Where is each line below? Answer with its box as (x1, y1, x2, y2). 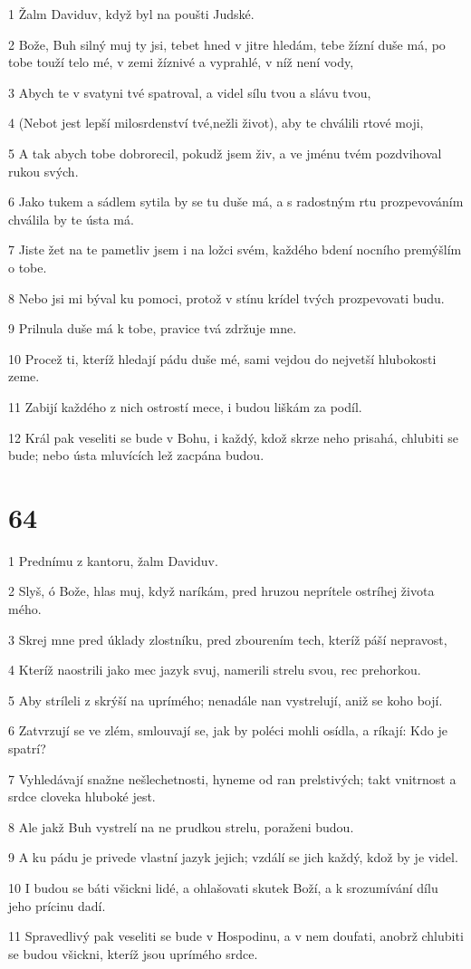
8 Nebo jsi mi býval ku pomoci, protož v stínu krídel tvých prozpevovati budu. (8, 288, 445, 307)
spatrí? (8, 738, 46, 757)
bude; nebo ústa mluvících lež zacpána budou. (8, 446, 264, 465)
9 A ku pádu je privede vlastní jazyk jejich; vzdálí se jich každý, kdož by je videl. (8, 848, 458, 867)
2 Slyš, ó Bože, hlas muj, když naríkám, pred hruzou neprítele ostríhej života (8, 581, 435, 600)
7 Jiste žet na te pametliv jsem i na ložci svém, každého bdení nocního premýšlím (8, 240, 462, 259)
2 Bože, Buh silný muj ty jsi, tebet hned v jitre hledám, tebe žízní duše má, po (8, 34, 446, 53)
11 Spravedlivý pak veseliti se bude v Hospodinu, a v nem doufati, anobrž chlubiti (8, 926, 464, 945)
